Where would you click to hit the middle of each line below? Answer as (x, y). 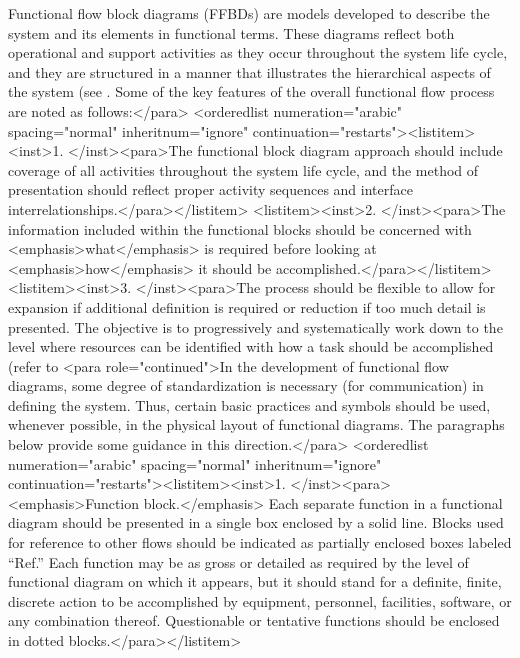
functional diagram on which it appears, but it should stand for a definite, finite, (255, 581)
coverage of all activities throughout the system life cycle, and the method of (243, 169)
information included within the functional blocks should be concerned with (240, 228)
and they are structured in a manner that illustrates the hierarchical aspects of (249, 71)
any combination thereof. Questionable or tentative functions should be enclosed (254, 620)
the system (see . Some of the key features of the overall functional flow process (251, 91)
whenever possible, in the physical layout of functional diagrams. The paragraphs (256, 424)
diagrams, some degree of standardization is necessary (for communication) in (246, 385)
